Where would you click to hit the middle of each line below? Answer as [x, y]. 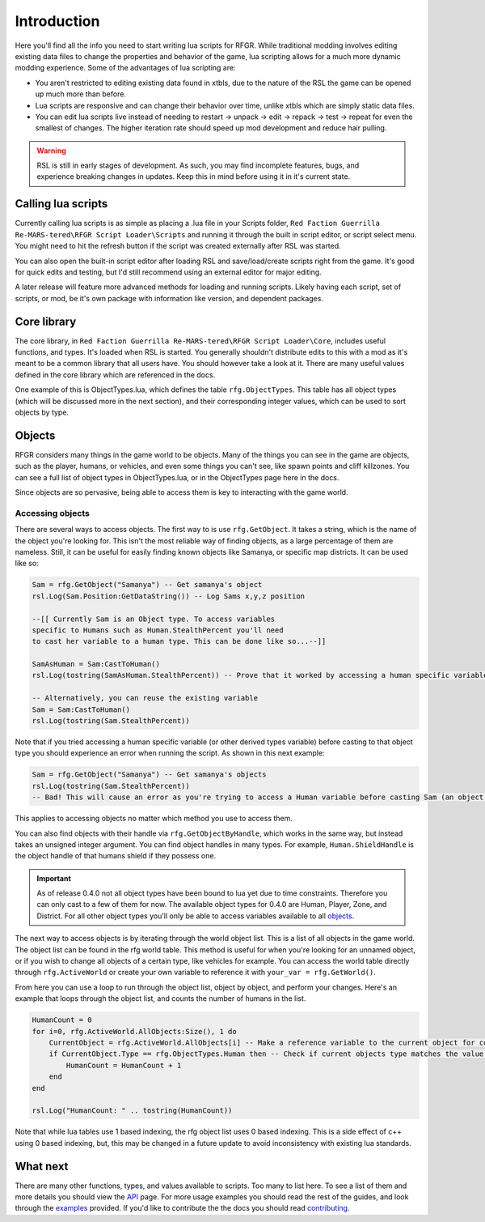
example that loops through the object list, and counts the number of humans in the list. [160, 998]
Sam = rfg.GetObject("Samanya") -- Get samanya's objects [149, 775]
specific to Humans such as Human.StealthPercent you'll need [158, 630]
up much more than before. [81, 94]
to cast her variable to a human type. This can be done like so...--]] [179, 641]
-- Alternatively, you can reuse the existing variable [145, 698]
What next [42, 1166]
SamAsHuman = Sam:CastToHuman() [96, 664]
